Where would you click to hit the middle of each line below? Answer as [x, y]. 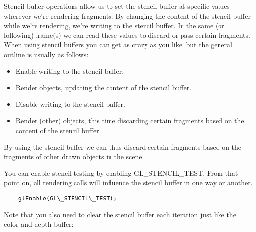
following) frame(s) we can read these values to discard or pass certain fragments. [127, 35]
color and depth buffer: [39, 224]
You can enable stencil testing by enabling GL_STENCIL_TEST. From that [121, 173]
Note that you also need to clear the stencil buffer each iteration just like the [120, 214]
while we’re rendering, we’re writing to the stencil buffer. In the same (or [114, 25]
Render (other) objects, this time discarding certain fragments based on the [130, 120]
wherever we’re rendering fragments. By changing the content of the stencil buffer [127, 16]
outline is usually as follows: [46, 54]
